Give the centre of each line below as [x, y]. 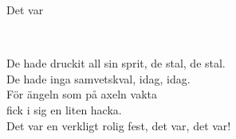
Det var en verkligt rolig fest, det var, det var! [119, 125]
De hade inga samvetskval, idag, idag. [98, 78]
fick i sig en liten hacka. [64, 109]
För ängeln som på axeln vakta [82, 94]
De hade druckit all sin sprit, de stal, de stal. [116, 63]
